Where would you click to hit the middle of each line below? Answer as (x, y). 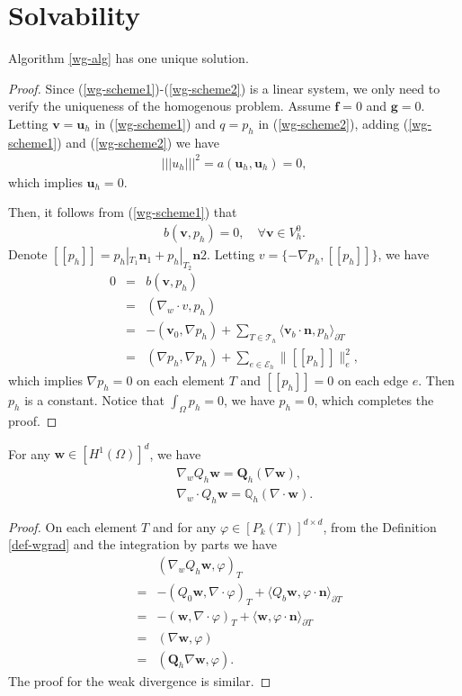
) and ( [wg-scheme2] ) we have (138, 142)
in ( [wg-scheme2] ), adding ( (333, 123)
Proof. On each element (73, 526)
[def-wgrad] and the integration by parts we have (142, 544)
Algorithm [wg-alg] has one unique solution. (129, 58)
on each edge (373, 380)
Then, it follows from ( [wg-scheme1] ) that (123, 212)
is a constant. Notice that (94, 400)
